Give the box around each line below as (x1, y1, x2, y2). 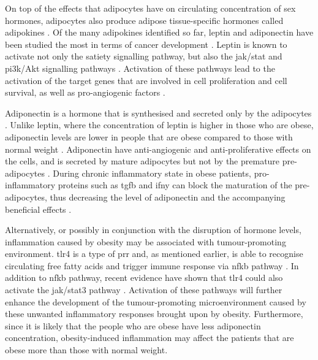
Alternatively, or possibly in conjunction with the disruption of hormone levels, (5, 223, 301, 236)
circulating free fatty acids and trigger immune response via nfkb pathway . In (5, 259, 299, 272)
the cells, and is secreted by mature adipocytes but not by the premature (5, 155, 280, 167)
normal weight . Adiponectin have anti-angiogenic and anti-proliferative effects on (5, 142, 311, 155)
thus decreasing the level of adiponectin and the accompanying (50, 190, 286, 203)
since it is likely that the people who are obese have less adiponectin (5, 319, 261, 332)
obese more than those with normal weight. (5, 343, 168, 356)
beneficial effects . (5, 202, 72, 215)
